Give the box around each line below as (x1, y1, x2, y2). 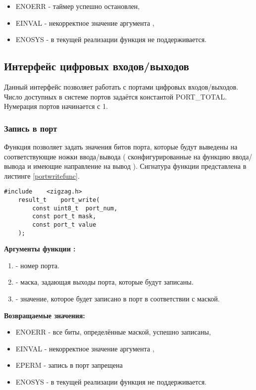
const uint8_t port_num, (32, 204, 118, 212)
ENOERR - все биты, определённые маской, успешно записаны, (15, 327, 211, 337)
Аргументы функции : (4, 244, 76, 254)
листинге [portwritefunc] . (4, 170, 80, 181)
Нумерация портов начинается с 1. (4, 101, 108, 111)
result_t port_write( (18, 196, 100, 204)
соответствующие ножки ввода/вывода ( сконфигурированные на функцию (4, 151, 230, 161)
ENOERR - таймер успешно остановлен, (15, 1, 140, 11)
